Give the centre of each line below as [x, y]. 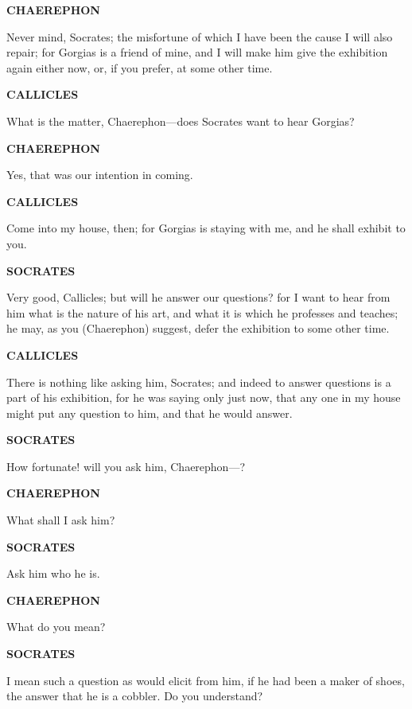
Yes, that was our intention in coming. [100, 175]
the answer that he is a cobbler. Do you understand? [135, 696]
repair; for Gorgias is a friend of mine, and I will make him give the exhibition [197, 52]
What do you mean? [56, 627]
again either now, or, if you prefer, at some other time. [140, 67]
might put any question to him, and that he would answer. [150, 413]
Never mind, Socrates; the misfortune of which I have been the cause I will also [200, 36]
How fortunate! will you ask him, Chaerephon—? [126, 466]
